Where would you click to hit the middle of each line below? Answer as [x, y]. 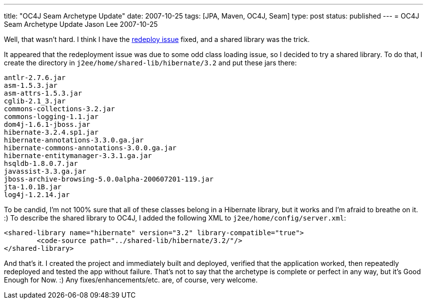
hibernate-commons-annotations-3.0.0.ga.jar [90, 148]
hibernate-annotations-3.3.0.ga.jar [74, 140]
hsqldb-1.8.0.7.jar [41, 163]
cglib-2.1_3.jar [35, 101]
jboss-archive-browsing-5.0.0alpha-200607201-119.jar [109, 179]
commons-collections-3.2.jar [59, 109]
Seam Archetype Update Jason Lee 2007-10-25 [81, 24]
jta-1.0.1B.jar [33, 187]
